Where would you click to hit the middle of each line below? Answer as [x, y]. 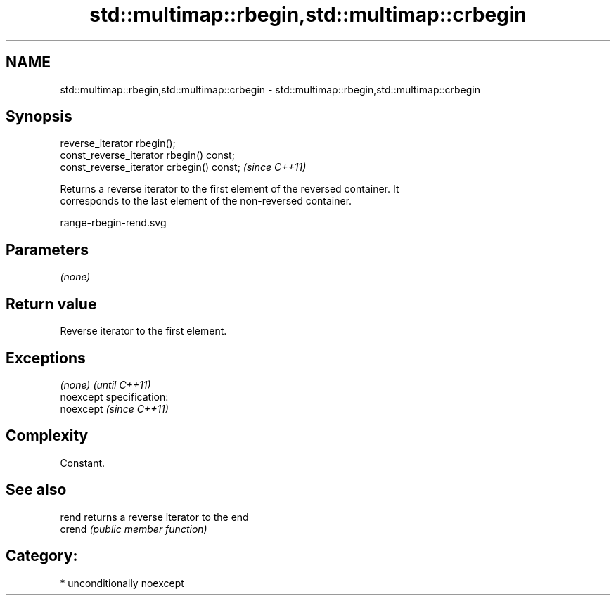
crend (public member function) [134, 529]
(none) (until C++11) [105, 384]
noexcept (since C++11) [114, 408]
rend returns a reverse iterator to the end [154, 517]
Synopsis [39, 117]
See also [36, 490]
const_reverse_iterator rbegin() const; [147, 155]
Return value [51, 304]
